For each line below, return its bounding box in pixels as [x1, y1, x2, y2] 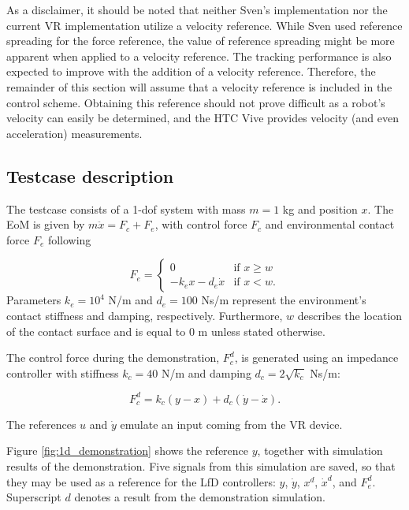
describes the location [297, 307, 403, 323]
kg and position [282, 200, 358, 217]
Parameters [6, 292, 61, 308]
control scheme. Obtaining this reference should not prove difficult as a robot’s [6, 94, 385, 110]
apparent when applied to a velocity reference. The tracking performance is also [6, 47, 392, 64]
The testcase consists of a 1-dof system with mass [6, 200, 246, 217]
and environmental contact [265, 216, 395, 233]
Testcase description [6, 163, 174, 188]
